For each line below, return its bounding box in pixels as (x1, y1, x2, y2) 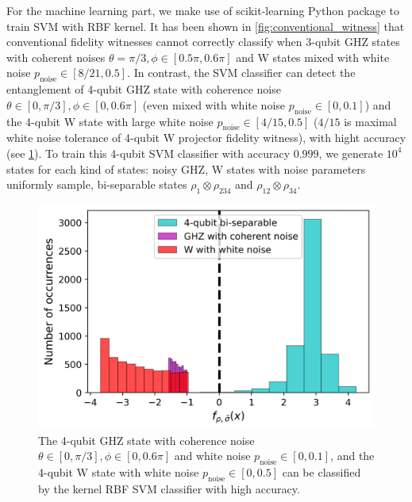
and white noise (174, 447, 251, 464)
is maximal (344, 113, 397, 129)
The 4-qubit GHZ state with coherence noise (38, 431, 255, 448)
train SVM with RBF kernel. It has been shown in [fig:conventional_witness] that (6, 17, 405, 34)
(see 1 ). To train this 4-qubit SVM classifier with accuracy (6, 144, 291, 161)
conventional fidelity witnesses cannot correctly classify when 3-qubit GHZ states (6, 33, 400, 50)
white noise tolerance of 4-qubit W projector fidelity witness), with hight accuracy (6, 129, 406, 146)
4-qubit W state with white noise (38, 464, 199, 481)
